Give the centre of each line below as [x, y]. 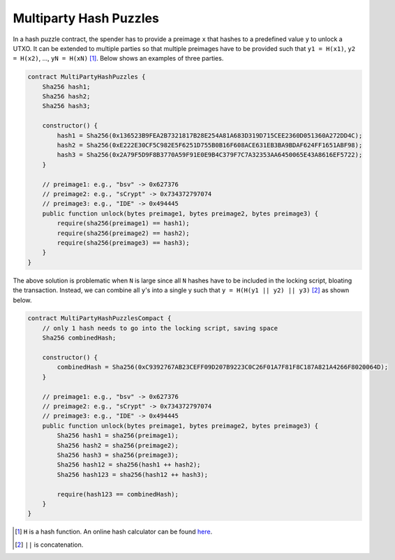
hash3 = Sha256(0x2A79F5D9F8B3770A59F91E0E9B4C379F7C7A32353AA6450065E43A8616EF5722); [210, 155]
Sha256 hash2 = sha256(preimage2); [118, 445]
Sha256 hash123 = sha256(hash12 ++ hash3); [133, 475]
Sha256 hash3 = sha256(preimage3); [118, 455]
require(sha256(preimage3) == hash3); [123, 243]
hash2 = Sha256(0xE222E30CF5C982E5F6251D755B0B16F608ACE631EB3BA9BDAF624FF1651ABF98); [210, 145]
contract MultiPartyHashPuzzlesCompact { [99, 318]
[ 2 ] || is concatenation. [49, 545]
